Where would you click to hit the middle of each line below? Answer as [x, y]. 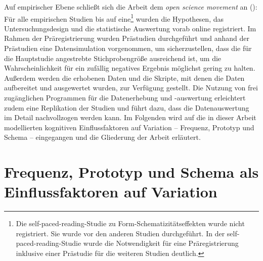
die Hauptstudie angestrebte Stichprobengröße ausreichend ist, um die [113, 58]
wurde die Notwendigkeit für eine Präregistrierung [161, 243]
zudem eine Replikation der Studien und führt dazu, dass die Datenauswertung [127, 107]
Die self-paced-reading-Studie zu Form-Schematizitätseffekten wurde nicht [130, 223]
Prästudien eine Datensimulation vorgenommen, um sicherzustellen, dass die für [128, 48]
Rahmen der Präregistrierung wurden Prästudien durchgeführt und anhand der [127, 38]
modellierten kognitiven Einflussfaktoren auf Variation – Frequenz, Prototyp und [129, 127]
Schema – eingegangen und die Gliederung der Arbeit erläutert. [102, 137]
